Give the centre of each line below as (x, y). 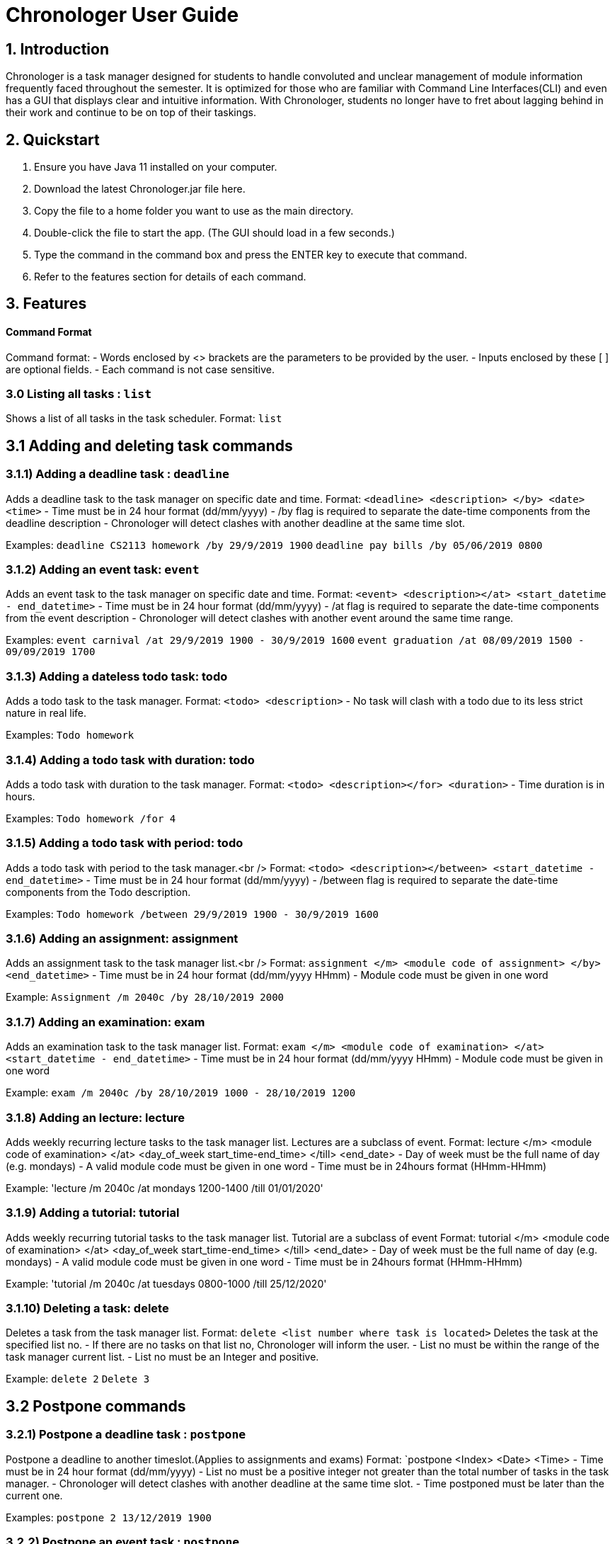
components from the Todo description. (98, 892)
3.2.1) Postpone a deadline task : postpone (126, 1435)
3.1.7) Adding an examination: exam (105, 1022)
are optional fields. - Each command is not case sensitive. (140, 369)
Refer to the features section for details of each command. (170, 277)
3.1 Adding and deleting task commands (149, 445)
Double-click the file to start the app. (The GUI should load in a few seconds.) (214, 233)
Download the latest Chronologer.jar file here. (140, 189)
